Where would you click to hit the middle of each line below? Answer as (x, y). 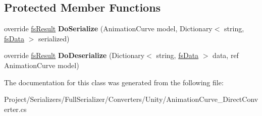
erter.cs (15, 109)
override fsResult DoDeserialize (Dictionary (74, 55)
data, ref (226, 55)
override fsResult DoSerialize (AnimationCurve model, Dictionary (108, 28)
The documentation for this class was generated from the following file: (114, 82)
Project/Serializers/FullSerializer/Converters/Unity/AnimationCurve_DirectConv (131, 99)
